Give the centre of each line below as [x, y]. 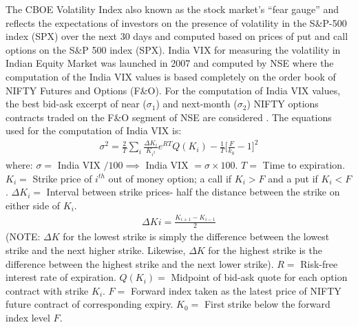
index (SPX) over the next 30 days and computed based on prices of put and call [177, 36]
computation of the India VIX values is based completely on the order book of [171, 76]
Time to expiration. [304, 165]
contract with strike [47, 290]
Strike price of [62, 178]
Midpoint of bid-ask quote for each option [259, 277]
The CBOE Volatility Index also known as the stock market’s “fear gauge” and [172, 9]
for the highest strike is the [265, 250]
